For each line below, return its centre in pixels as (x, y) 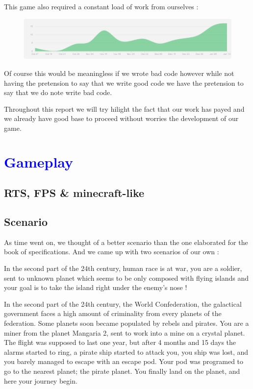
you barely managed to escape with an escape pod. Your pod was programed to (124, 361)
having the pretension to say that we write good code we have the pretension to (124, 83)
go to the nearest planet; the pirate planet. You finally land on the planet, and (122, 371)
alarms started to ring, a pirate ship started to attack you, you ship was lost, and (126, 352)
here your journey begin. (41, 380)
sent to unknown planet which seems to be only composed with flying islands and (126, 278)
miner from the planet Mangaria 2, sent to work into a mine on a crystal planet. (125, 332)
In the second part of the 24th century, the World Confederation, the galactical (123, 304)
